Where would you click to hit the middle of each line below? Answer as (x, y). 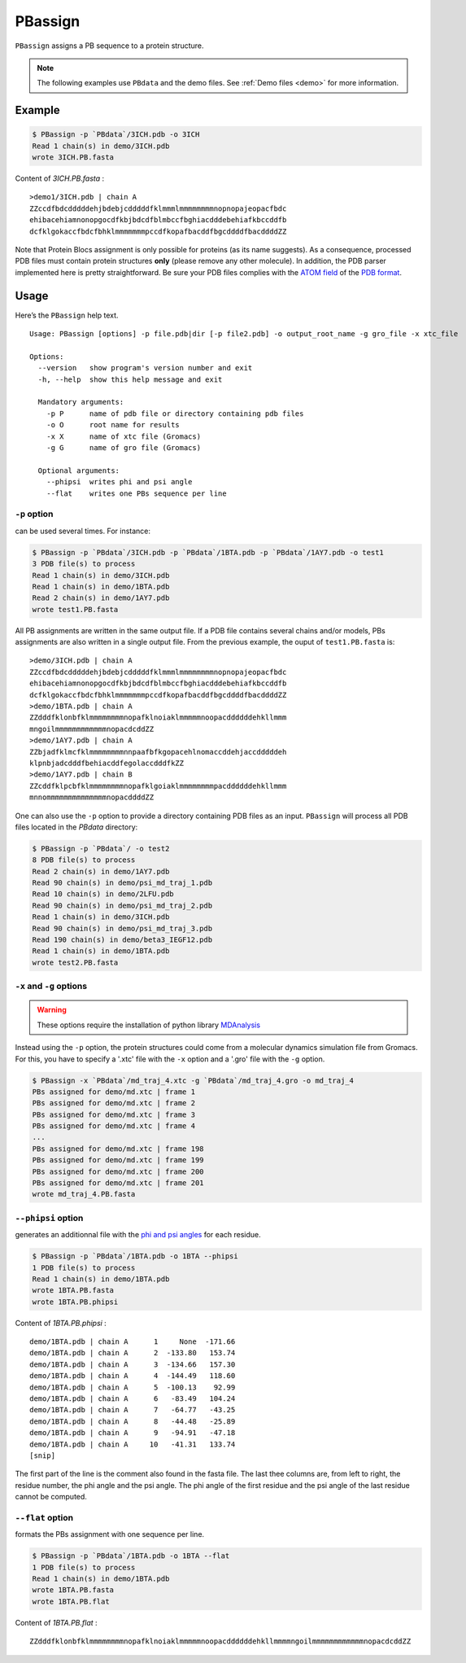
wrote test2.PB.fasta (75, 962)
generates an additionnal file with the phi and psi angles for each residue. (138, 1235)
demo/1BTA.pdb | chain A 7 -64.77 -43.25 (133, 1410)
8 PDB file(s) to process (84, 860)
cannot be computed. (51, 1497)
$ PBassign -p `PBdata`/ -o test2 (101, 848)
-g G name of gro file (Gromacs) (124, 448)
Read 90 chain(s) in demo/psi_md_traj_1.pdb (122, 883)
